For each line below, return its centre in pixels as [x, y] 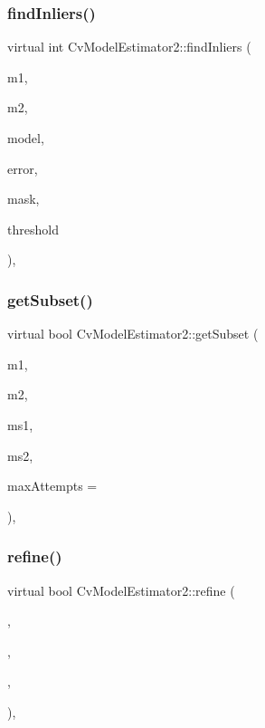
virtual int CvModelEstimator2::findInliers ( [129, 47]
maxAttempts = [52, 486]
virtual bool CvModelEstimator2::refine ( [121, 590]
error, [23, 168]
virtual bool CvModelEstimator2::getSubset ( [133, 334]
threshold [33, 229]
